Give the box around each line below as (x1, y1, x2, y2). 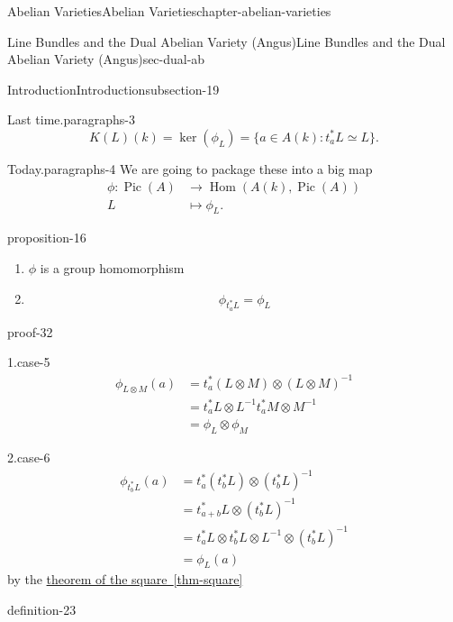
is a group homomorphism (40, 259, 185, 278)
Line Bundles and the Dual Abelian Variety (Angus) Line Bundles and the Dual (7, 32, 446, 50)
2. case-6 (7, 448, 50, 467)
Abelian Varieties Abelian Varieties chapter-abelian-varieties (7, 2, 331, 20)
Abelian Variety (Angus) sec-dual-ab (7, 50, 205, 69)
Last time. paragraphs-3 (7, 110, 135, 129)
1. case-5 (7, 352, 50, 371)
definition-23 (7, 599, 77, 618)
